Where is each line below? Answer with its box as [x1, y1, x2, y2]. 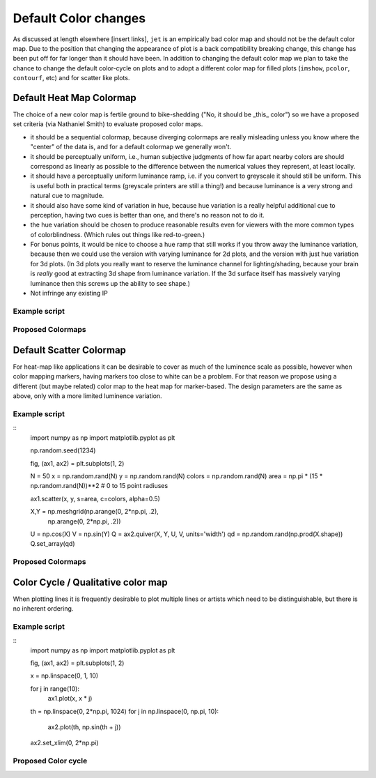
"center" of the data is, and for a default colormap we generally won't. [30, 143, 232, 151]
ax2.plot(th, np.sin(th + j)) [47, 723, 121, 731]
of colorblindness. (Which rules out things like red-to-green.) [30, 230, 205, 238]
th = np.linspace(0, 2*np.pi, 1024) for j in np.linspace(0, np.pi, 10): [30, 707, 219, 715]
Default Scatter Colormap [13, 344, 127, 356]
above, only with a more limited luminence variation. [13, 392, 163, 400]
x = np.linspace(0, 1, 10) [30, 671, 99, 680]
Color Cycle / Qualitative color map [13, 576, 169, 588]
